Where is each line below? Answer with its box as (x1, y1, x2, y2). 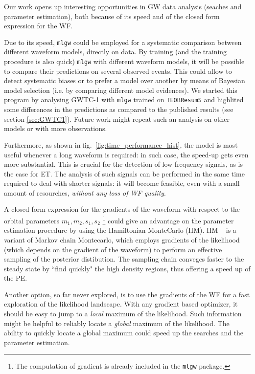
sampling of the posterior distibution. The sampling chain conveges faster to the (4, 254, 244, 264)
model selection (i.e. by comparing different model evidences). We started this (4, 85, 237, 95)
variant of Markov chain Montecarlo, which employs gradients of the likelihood (4, 234, 240, 244)
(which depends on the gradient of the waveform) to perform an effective (4, 244, 222, 254)
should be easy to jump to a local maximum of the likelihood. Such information (4, 308, 242, 319)
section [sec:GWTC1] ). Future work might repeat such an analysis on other (4, 113, 230, 124)
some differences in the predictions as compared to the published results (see (4, 104, 233, 114)
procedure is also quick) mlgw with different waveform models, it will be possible (4, 56, 245, 66)
